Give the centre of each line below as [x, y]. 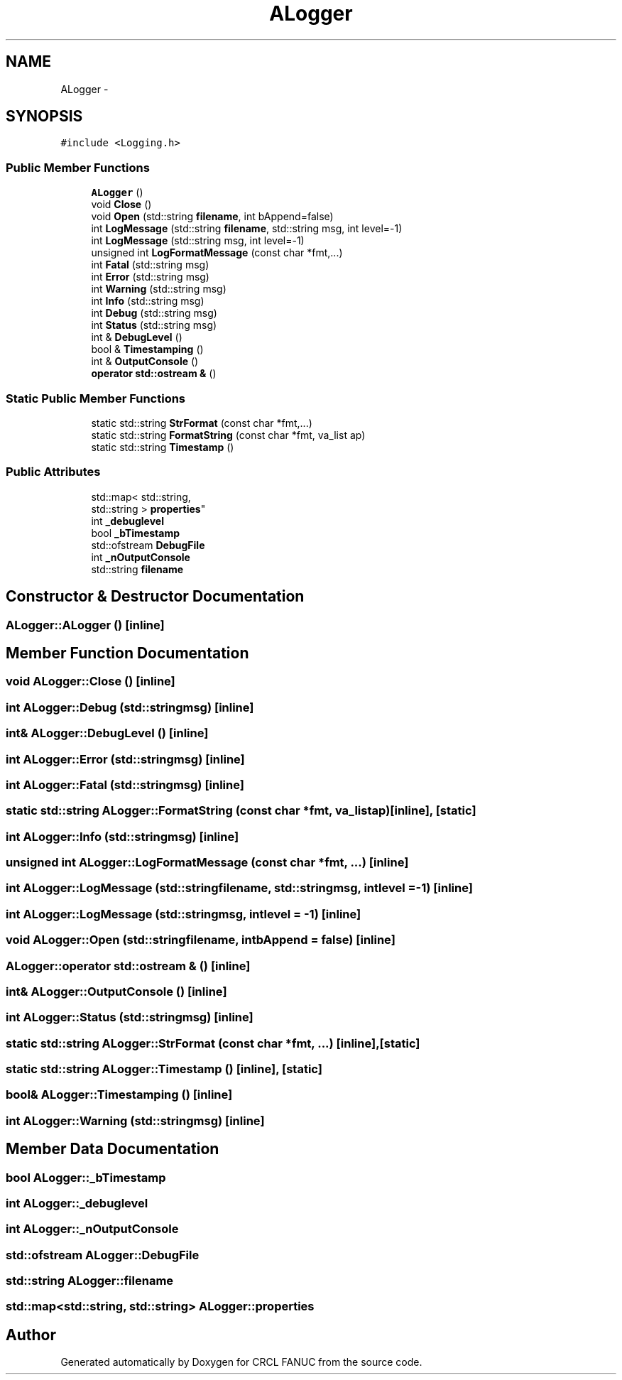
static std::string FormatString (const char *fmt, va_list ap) [228, 435]
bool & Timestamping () [147, 349]
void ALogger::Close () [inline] [91, 681]
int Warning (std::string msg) [159, 289]
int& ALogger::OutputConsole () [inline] [116, 991]
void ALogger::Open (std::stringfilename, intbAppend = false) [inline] [201, 940]
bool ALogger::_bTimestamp [86, 1177]
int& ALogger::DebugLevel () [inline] [107, 733]
